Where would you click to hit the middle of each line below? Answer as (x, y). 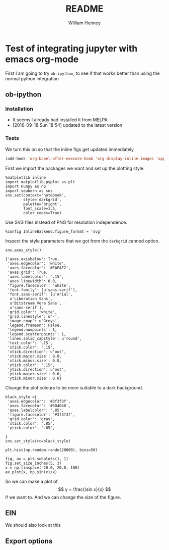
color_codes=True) (43, 213)
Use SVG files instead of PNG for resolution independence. (66, 222)
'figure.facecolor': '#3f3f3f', (41, 415)
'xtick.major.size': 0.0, (34, 356)
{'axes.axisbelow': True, (32, 259)
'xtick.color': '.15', (31, 347)
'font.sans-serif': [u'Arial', (40, 294)
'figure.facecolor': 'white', (39, 285)
